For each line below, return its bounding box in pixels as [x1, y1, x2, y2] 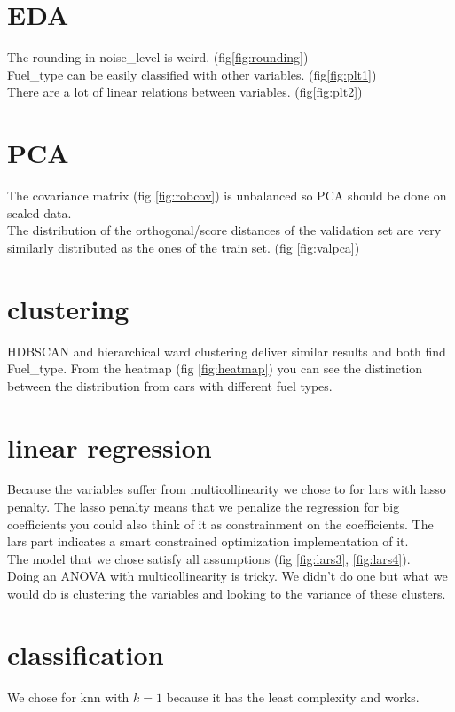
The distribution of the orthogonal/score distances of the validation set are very [7, 221, 442, 239]
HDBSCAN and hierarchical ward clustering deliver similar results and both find [7, 341, 446, 360]
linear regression [7, 428, 212, 465]
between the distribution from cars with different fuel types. [7, 376, 333, 395]
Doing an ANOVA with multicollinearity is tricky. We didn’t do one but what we [7, 567, 448, 585]
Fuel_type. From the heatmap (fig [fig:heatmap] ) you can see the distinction [7, 359, 423, 378]
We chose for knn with [7, 687, 129, 706]
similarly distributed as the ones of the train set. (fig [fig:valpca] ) [7, 238, 360, 256]
